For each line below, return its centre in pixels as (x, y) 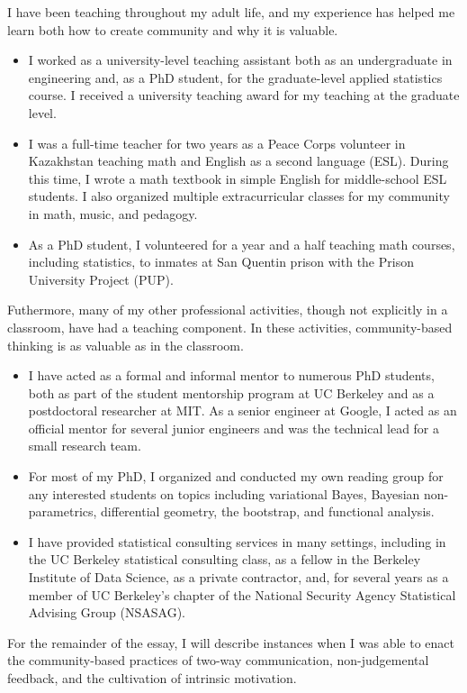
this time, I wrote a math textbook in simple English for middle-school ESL (238, 178)
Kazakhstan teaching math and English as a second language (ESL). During (238, 161)
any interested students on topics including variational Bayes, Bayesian (224, 493)
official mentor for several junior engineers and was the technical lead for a (234, 428)
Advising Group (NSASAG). (107, 612)
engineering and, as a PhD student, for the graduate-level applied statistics (235, 77)
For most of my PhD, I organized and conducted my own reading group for (236, 476)
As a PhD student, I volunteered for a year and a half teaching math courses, (242, 244)
